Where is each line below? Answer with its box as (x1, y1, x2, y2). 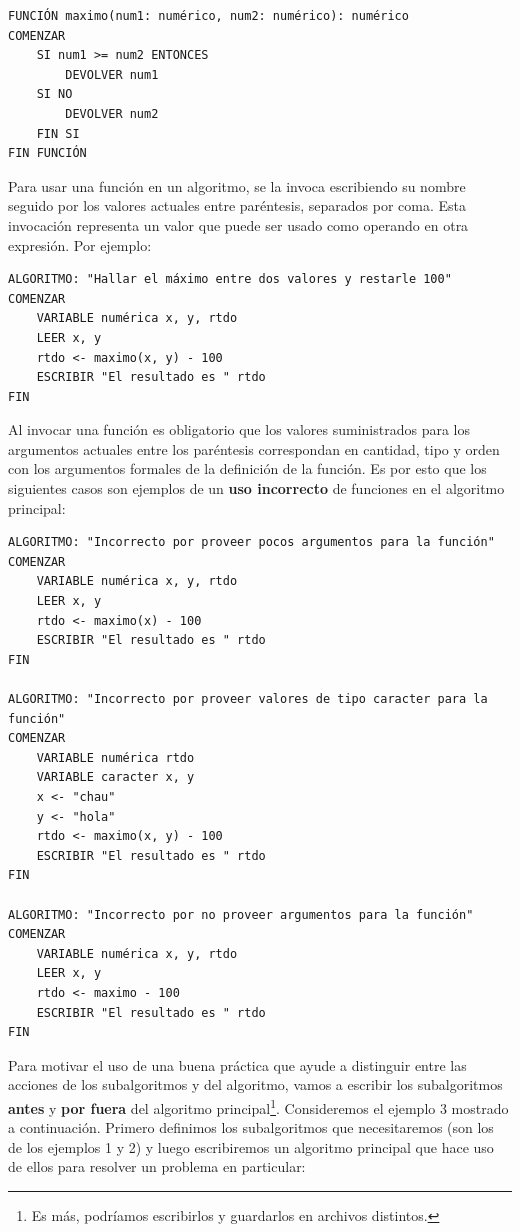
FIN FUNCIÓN (8, 146, 87, 161)
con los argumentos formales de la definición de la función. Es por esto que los (8, 458, 487, 479)
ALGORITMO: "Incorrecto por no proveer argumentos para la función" (8, 907, 474, 922)
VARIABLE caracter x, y (36, 770, 195, 785)
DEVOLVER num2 (65, 106, 159, 121)
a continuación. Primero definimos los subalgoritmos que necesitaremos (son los (8, 1117, 494, 1138)
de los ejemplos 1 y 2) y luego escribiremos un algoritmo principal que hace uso (8, 1136, 494, 1157)
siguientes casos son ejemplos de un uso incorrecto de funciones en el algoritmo (8, 478, 505, 499)
